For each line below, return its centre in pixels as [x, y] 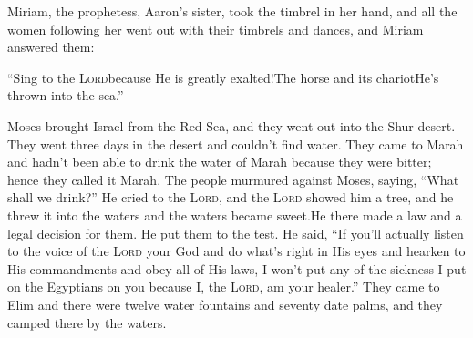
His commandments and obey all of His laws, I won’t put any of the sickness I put [237, 268]
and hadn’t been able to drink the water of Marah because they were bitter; [220, 162]
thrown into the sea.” [66, 95]
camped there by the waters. [87, 322]
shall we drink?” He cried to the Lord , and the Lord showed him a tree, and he [231, 197]
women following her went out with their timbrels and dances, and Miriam [216, 29]
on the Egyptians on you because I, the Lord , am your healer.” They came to [224, 287]
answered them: [51, 47]
